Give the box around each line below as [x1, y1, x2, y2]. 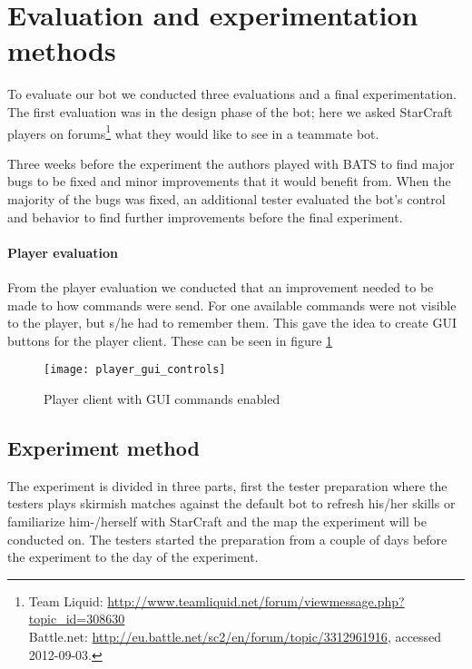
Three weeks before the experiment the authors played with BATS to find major [7, 153, 455, 172]
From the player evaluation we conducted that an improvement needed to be [7, 277, 434, 296]
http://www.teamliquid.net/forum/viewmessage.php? [107, 591, 405, 610]
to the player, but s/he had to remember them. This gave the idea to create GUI [7, 313, 457, 332]
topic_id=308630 [28, 609, 125, 628]
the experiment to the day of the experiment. [7, 547, 259, 566]
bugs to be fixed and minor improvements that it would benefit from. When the [7, 172, 451, 191]
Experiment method [7, 433, 200, 461]
